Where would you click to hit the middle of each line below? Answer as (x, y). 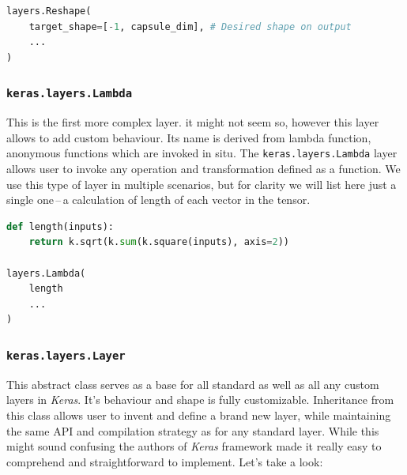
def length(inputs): (60, 226)
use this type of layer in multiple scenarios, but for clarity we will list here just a (202, 184)
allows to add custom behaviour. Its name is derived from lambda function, (189, 137)
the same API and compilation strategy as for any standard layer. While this (193, 430)
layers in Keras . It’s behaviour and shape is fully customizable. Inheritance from (200, 400)
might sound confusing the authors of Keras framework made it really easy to (194, 446)
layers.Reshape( (49, 11)
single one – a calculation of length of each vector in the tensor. (158, 200)
